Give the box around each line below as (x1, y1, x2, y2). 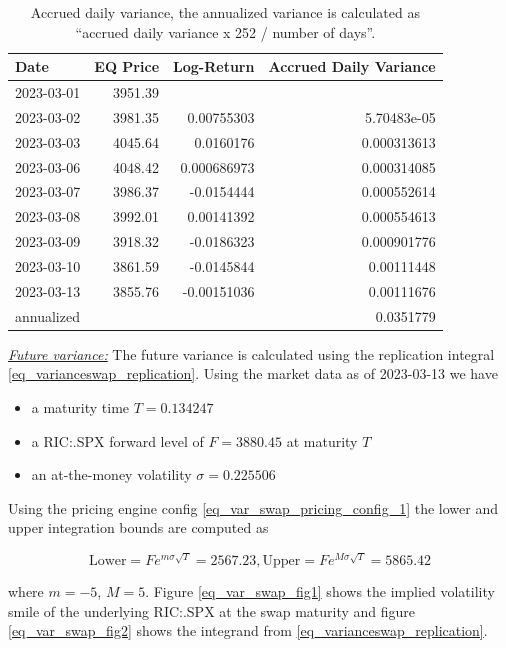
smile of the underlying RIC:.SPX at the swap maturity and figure (8, 600, 416, 621)
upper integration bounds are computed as (8, 517, 269, 538)
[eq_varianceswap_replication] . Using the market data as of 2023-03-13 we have (8, 363, 498, 384)
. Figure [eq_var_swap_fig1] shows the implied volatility (145, 581, 495, 602)
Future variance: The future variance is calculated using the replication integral (8, 343, 495, 364)
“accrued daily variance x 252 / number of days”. (75, 21, 376, 42)
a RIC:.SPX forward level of (31, 430, 204, 451)
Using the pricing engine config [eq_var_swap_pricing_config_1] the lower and (8, 497, 498, 518)
